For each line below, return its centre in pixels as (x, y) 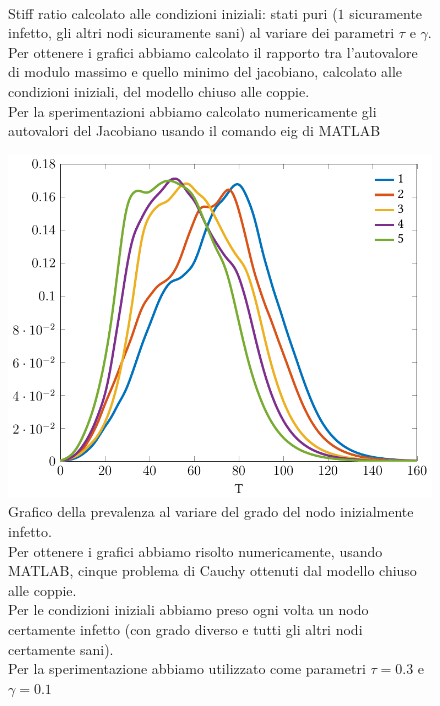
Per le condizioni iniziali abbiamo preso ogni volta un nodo (188, 609)
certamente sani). (61, 648)
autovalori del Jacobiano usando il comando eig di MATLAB (194, 130)
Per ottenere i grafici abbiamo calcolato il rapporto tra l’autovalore (213, 51)
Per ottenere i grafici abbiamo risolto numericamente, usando (195, 550)
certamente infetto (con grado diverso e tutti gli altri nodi (185, 628)
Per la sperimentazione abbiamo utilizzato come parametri (187, 668)
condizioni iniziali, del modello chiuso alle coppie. (159, 90)
